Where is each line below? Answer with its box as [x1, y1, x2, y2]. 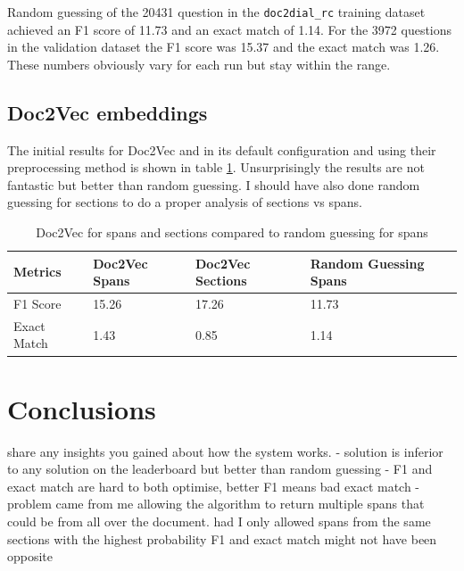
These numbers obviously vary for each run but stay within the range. [7, 54, 391, 73]
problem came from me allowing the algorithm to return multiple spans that [7, 494, 425, 513]
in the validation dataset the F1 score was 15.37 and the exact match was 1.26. [7, 37, 440, 56]
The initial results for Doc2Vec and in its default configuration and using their [7, 140, 436, 159]
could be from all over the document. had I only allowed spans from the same [7, 512, 431, 531]
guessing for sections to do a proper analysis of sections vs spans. [7, 193, 362, 211]
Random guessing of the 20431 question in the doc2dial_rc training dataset [7, 3, 426, 21]
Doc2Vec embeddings [7, 98, 208, 126]
